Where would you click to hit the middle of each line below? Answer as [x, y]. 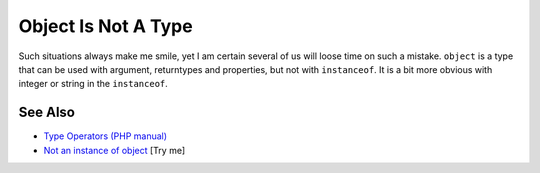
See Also [46, 112]
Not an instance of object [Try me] [114, 150]
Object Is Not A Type [106, 26]
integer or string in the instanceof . [93, 84]
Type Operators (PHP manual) [105, 136]
